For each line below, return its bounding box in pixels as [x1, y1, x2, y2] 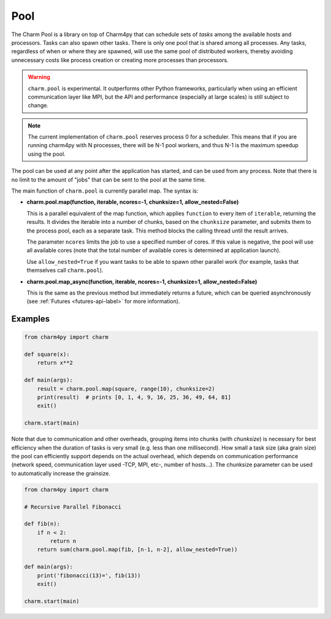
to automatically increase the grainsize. [11, 469, 110, 477]
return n [50, 537, 77, 545]
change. [28, 102, 49, 109]
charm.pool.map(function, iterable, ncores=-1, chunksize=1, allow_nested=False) [26, 198, 239, 206]
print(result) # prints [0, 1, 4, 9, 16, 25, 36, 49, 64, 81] [37, 394, 232, 401]
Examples [11, 313, 50, 325]
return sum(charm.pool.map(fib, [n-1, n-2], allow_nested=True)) [37, 546, 238, 553]
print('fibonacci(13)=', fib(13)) [37, 572, 141, 579]
